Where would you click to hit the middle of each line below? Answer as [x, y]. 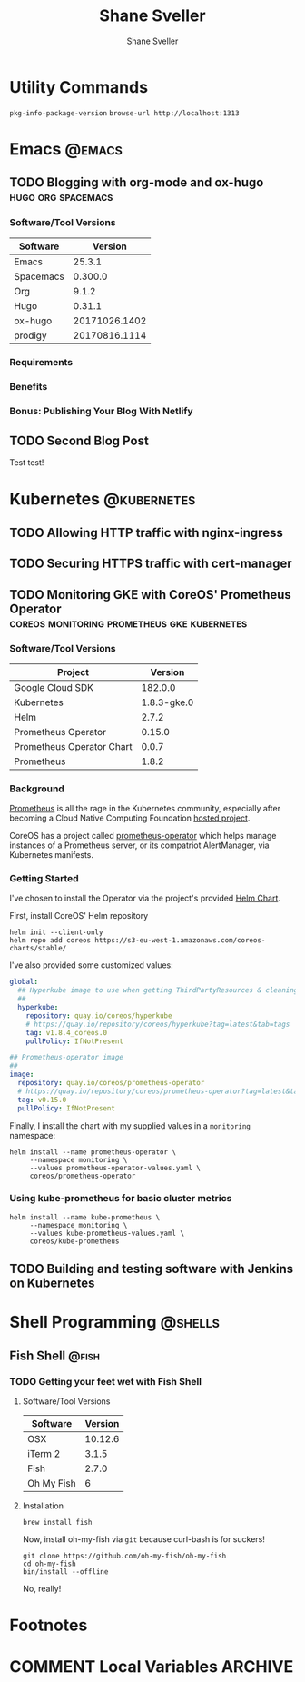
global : [24, 982]
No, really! [42, 1589]
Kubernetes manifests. [51, 855]
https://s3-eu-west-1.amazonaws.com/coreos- [180, 941]
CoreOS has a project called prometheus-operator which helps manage [143, 836]
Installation [43, 1506]
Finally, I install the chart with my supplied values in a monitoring [130, 1125]
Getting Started [44, 879]
